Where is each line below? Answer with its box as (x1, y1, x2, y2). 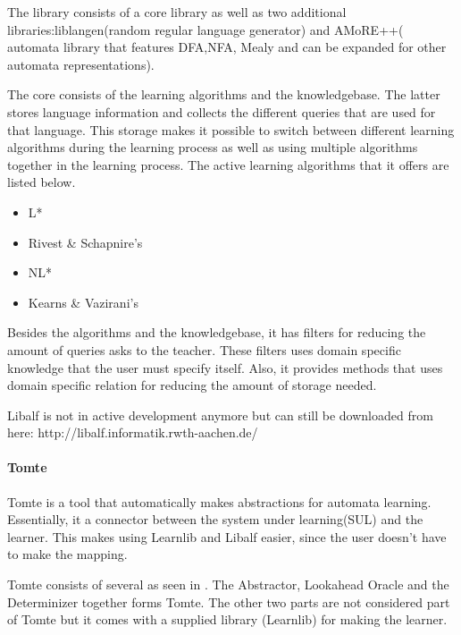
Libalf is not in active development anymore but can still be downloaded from (7, 405, 433, 424)
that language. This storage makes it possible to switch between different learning (7, 120, 455, 139)
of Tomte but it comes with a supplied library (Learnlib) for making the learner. (7, 610, 448, 629)
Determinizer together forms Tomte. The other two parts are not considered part (7, 592, 450, 611)
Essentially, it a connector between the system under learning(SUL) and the (7, 510, 423, 529)
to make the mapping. (7, 545, 128, 563)
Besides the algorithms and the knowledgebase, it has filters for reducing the (7, 323, 426, 342)
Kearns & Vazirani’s (28, 292, 138, 311)
